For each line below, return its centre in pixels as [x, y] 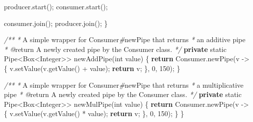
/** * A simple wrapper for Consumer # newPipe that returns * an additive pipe [125, 39]
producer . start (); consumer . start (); [56, 6]
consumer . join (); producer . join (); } [56, 23]
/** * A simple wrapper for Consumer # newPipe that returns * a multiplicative [124, 85]
